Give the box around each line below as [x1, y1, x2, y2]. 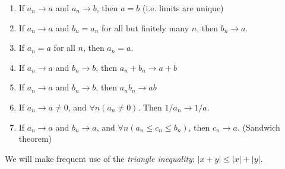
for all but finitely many [102, 21, 189, 34]
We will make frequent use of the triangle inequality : [5, 152, 195, 164]
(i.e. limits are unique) [142, 2, 224, 14]
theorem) [18, 132, 52, 145]
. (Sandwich [237, 121, 280, 133]
